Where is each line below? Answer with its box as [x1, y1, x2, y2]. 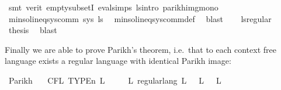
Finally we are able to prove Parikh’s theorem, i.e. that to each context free [5, 43, 276, 55]
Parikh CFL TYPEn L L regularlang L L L [8, 74, 221, 86]
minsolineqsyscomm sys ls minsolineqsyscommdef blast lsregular [8, 12, 272, 24]
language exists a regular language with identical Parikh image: [5, 55, 231, 67]
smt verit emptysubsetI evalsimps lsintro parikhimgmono [8, 1, 218, 13]
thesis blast [8, 24, 57, 36]
